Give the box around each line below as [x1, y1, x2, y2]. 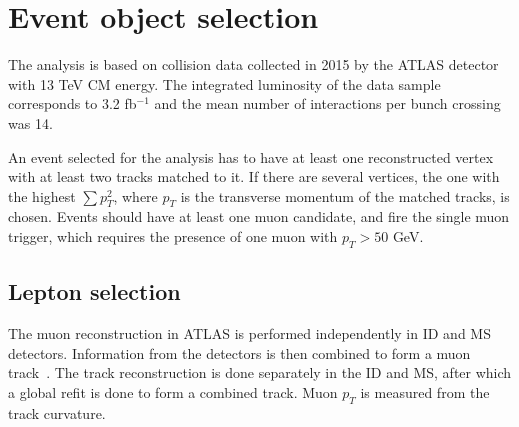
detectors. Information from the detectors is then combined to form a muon [8, 342, 471, 363]
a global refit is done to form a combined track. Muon [8, 381, 338, 402]
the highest [8, 185, 76, 206]
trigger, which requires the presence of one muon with [8, 226, 338, 247]
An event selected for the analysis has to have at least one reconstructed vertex [8, 146, 494, 167]
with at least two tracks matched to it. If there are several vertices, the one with [8, 166, 500, 187]
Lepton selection [8, 276, 181, 307]
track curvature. [8, 402, 106, 423]
